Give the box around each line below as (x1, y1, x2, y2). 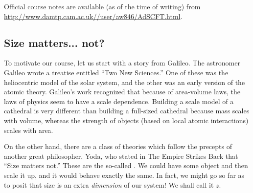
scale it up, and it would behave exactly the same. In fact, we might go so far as (4, 170, 245, 180)
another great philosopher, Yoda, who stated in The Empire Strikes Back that (4, 150, 238, 161)
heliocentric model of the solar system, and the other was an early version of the (4, 77, 245, 87)
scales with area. (4, 125, 53, 135)
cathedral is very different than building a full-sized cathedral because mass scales (4, 106, 250, 116)
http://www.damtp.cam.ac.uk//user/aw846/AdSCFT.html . (4, 11, 183, 21)
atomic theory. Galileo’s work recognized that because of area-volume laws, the (4, 86, 241, 97)
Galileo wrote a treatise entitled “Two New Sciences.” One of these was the (4, 67, 229, 77)
